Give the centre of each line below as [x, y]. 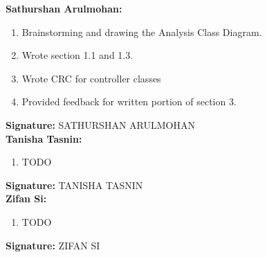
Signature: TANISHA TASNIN [74, 185]
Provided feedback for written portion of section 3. [129, 101]
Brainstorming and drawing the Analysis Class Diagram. [142, 32]
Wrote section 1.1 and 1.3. [77, 55]
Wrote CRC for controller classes [91, 78]
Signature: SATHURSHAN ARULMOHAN [100, 124]
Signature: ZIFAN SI [53, 245]
